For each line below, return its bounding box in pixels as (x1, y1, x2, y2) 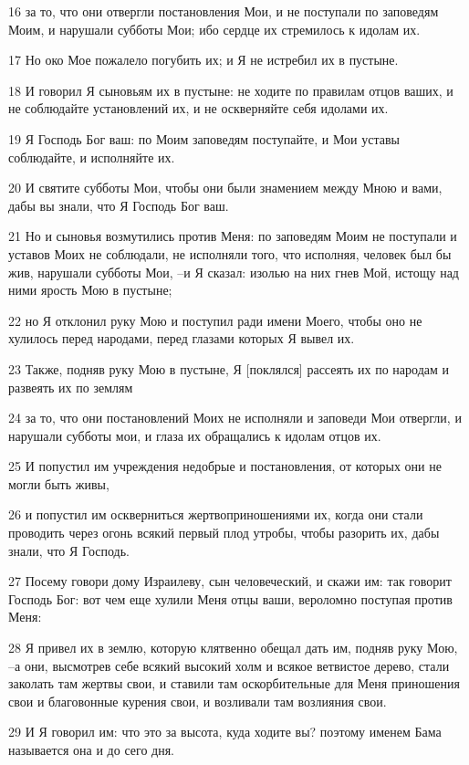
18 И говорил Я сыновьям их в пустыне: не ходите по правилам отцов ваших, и (8, 80, 453, 100)
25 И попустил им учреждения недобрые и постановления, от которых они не (8, 456, 442, 476)
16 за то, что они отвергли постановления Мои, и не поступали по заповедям (8, 2, 439, 20)
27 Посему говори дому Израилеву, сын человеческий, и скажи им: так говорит (8, 571, 452, 591)
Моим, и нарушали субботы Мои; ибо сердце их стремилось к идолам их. (8, 19, 421, 38)
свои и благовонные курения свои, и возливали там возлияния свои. (8, 691, 387, 710)
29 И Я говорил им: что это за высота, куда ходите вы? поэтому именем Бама (8, 722, 442, 741)
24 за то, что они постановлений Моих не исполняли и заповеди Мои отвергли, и (8, 408, 462, 427)
